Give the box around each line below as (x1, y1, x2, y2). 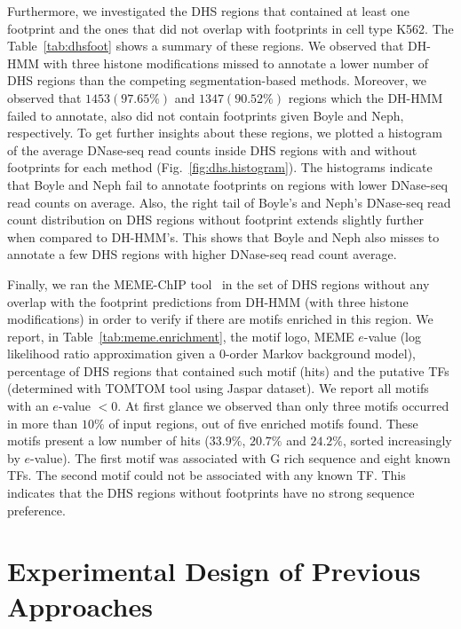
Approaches (7, 587, 153, 624)
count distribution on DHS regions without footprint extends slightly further (7, 210, 425, 229)
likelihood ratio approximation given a (7, 344, 216, 363)
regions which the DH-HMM (288, 88, 443, 106)
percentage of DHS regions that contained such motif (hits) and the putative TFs (7, 361, 449, 380)
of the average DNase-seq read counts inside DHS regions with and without (7, 140, 417, 159)
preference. (7, 500, 66, 519)
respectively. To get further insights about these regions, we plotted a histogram (7, 123, 442, 142)
